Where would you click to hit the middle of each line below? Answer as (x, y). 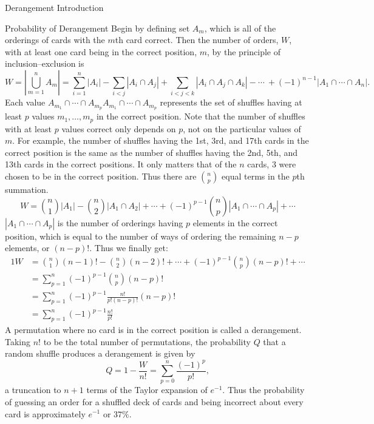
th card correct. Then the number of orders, (197, 40)
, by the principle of (244, 51)
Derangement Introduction (54, 7)
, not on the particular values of (242, 128)
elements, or (27, 248)
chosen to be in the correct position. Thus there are (101, 176)
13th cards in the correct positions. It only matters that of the (121, 164)
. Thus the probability (263, 390)
